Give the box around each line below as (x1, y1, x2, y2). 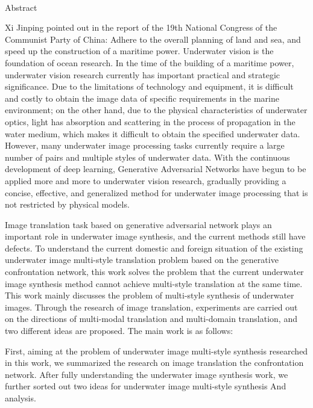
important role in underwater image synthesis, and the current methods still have (5, 230, 306, 243)
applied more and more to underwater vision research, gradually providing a (5, 174, 286, 187)
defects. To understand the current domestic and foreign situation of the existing (5, 241, 303, 254)
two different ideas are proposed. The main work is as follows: (5, 324, 233, 337)
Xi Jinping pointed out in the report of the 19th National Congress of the (5, 21, 277, 34)
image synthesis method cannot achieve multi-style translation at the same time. (5, 277, 303, 289)
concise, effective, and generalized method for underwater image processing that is (5, 186, 308, 199)
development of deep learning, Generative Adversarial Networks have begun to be (5, 162, 306, 175)
